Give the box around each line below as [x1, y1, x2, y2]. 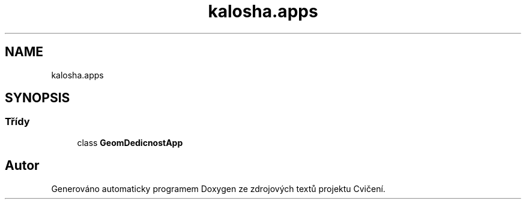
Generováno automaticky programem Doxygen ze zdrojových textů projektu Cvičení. [51, 183, 385, 194]
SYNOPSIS [5, 90, 70, 106]
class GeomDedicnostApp [77, 137, 183, 148]
